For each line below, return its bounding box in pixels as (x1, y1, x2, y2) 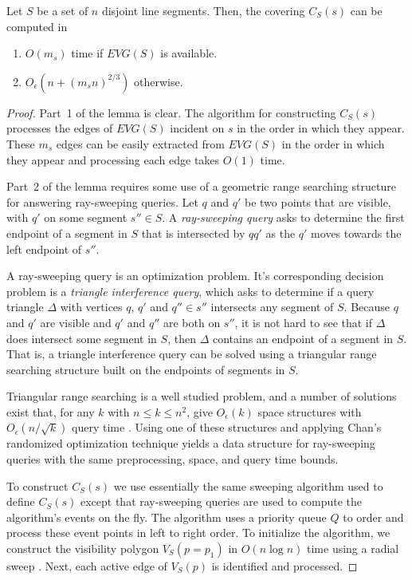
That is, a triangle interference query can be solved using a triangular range (6, 345, 377, 362)
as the (265, 224, 296, 241)
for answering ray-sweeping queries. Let (6, 193, 198, 210)
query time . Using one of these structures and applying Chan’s (72, 419, 382, 436)
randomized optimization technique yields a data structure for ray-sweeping (6, 435, 375, 452)
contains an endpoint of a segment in (212, 329, 394, 346)
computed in (6, 18, 68, 34)
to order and (343, 508, 404, 525)
